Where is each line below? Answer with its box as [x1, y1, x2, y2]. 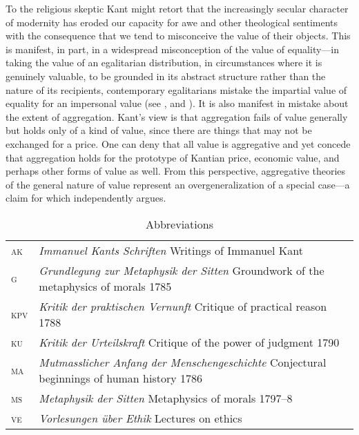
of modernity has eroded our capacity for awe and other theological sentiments [6, 14, 338, 29]
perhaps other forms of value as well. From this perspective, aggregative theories [6, 164, 346, 178]
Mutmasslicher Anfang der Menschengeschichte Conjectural [39, 354, 327, 370]
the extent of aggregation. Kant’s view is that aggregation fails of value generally [6, 109, 348, 124]
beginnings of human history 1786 [39, 369, 203, 386]
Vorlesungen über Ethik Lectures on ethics [39, 409, 242, 426]
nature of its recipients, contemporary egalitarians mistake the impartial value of [6, 82, 347, 97]
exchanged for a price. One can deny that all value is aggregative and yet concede [6, 136, 351, 151]
